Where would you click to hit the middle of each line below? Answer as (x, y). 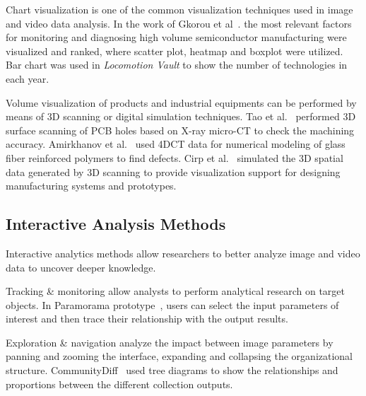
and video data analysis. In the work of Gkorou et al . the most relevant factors (179, 23)
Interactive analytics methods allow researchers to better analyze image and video (183, 253)
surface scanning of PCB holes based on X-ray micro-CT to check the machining (180, 130)
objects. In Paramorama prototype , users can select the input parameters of (172, 304)
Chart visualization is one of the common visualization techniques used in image (179, 9)
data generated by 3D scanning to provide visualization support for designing (173, 171)
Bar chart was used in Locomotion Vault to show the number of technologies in (177, 65)
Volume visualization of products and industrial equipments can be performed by (181, 102)
